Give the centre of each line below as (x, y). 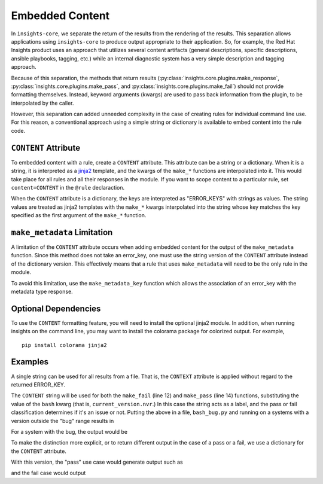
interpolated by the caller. (42, 103)
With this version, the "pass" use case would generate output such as (97, 462)
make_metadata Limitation (62, 232)
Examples (30, 362)
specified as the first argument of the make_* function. (79, 215)
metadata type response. (42, 291)
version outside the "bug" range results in (63, 421)
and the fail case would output (48, 473)
